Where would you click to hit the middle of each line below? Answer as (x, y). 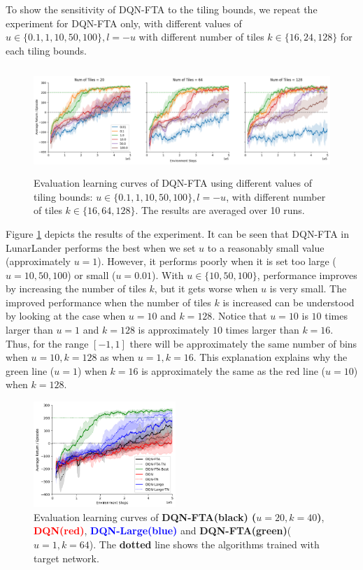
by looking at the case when (66, 316)
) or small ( (92, 275)
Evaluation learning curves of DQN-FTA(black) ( (145, 516)
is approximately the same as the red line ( (234, 370)
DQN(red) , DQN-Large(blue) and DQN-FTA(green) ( (163, 530)
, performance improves (307, 275)
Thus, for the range (47, 343)
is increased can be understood (289, 302)
